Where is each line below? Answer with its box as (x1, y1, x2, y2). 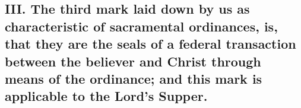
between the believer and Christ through (5, 52, 261, 70)
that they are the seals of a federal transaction (5, 34, 296, 53)
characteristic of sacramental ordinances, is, (5, 17, 278, 35)
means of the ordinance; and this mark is (5, 69, 262, 87)
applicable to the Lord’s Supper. (5, 87, 208, 105)
